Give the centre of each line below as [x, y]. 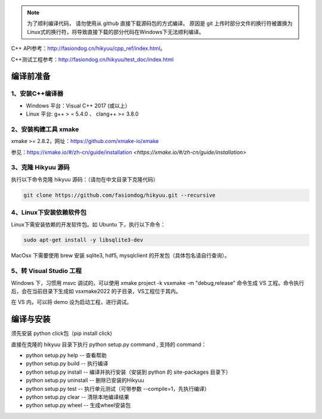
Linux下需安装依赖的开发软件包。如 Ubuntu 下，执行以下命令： [88, 224]
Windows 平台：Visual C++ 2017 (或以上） [78, 105]
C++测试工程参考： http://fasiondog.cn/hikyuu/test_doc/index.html [92, 59]
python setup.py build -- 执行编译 [67, 364]
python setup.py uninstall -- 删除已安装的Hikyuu [85, 380]
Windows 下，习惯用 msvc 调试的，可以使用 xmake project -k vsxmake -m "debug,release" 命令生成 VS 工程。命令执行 [158, 283]
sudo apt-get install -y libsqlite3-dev [83, 240]
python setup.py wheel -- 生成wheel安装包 [78, 405]
